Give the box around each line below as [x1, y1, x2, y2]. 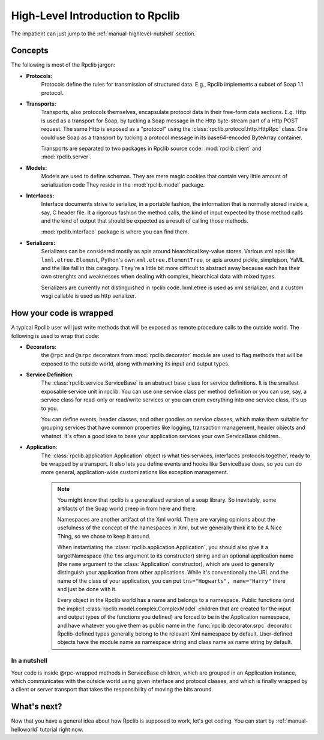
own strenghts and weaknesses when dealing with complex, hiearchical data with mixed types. [41, 273, 276, 280]
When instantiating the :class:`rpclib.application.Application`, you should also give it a [57, 544, 268, 551]
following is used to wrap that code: [11, 332, 100, 339]
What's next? [11, 702, 62, 712]
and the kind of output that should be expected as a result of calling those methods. [41, 217, 248, 224]
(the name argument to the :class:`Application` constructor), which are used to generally [57, 560, 274, 567]
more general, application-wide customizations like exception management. [41, 469, 229, 476]
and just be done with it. [57, 586, 117, 593]
